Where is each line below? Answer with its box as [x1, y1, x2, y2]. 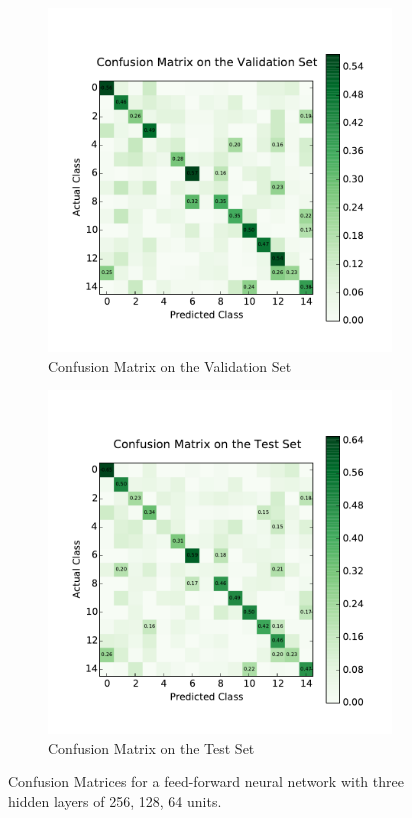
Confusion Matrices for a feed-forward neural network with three [8, 771, 404, 792]
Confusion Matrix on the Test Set [48, 737, 255, 758]
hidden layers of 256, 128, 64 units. [8, 790, 222, 811]
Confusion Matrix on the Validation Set [48, 355, 292, 376]
